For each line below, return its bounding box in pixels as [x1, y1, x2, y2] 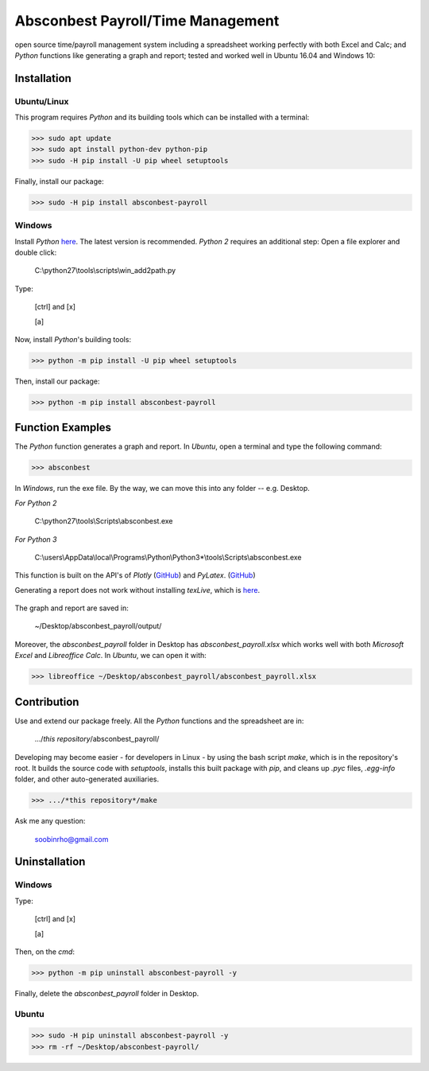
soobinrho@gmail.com [34, 834, 109, 843]
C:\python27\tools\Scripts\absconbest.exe [34, 516, 174, 526]
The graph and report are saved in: [14, 603, 129, 613]
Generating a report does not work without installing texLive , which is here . [14, 585, 261, 594]
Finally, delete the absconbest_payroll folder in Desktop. [14, 988, 199, 998]
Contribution [14, 695, 79, 708]
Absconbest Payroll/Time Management [14, 12, 280, 29]
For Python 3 [14, 534, 57, 544]
